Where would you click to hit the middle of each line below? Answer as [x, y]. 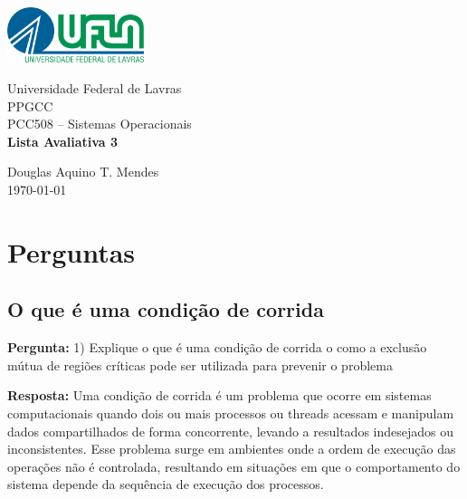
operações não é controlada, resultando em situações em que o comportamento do [234, 466]
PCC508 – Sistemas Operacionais [100, 124]
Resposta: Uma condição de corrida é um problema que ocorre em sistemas [219, 395]
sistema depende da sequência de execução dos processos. [166, 484]
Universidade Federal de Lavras [95, 88]
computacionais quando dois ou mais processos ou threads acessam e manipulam [231, 413]
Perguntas [71, 251]
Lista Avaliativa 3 [63, 141]
